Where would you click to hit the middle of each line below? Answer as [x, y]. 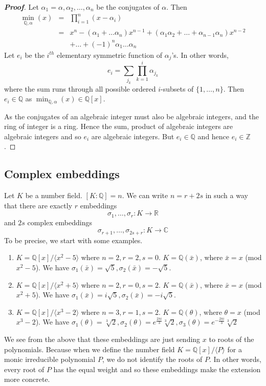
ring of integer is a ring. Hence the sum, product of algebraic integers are [118, 126]
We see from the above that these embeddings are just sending [102, 339]
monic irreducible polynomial [50, 359]
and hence [214, 136]
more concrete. [27, 379]
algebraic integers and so [43, 136]
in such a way [227, 195]
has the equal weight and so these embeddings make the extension [157, 369]
